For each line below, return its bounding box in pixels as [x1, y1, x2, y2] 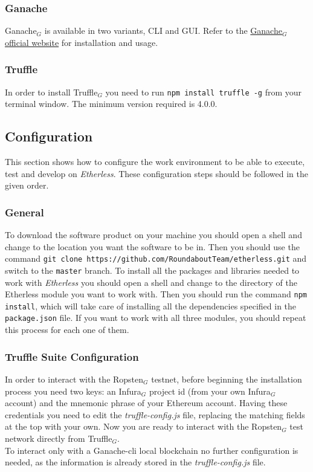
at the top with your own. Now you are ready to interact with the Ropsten [5, 420, 282, 433]
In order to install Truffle [5, 85, 98, 98]
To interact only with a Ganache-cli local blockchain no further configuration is [5, 444, 298, 456]
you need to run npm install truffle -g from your [105, 85, 302, 98]
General [5, 204, 44, 219]
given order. [5, 179, 49, 192]
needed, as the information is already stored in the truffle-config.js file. [5, 456, 266, 468]
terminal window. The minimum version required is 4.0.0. [5, 97, 218, 110]
